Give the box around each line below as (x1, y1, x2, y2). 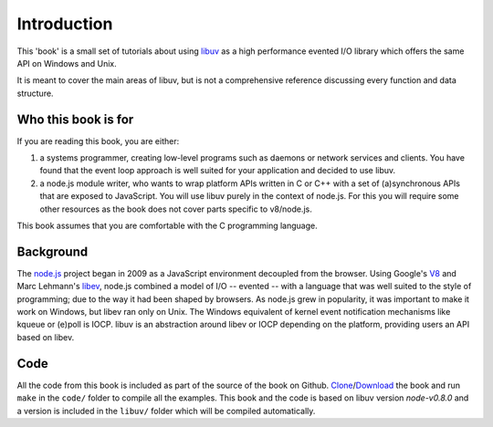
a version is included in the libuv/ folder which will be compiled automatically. (16, 405, 316, 416)
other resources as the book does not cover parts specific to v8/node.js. (39, 203, 312, 214)
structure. (16, 88, 54, 99)
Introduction (16, 14, 113, 34)
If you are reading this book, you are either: (16, 135, 180, 146)
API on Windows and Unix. (16, 57, 118, 68)
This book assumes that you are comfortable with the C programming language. (16, 220, 319, 231)
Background (16, 244, 89, 259)
